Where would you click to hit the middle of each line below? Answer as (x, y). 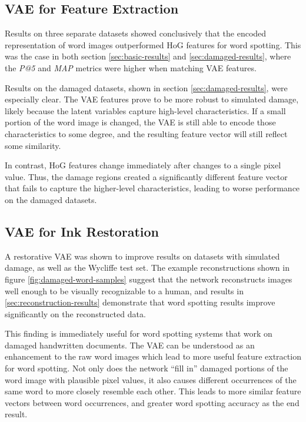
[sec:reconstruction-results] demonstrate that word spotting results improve (140, 302)
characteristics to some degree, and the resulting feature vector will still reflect (146, 133)
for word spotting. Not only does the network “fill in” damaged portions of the (147, 368)
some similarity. (33, 145)
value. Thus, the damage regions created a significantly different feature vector (146, 176)
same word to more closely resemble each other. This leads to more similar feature (153, 391)
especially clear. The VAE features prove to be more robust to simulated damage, (152, 99)
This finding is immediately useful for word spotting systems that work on (139, 333)
